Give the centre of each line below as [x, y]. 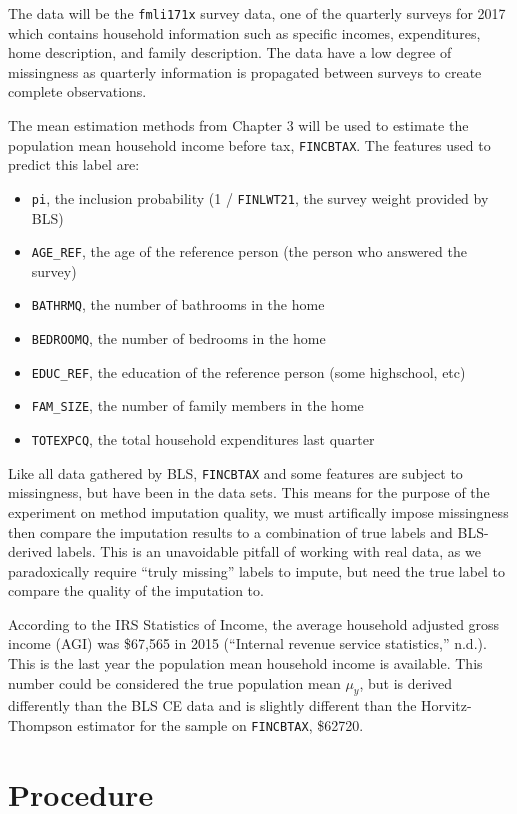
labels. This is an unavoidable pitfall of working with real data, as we [269, 551]
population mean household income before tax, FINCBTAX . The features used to [249, 144]
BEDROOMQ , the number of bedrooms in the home [178, 338]
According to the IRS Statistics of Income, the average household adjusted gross [254, 623]
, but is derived [406, 682]
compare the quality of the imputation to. [136, 590]
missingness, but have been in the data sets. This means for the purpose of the [249, 492]
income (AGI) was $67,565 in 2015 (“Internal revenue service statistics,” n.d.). [247, 643]
